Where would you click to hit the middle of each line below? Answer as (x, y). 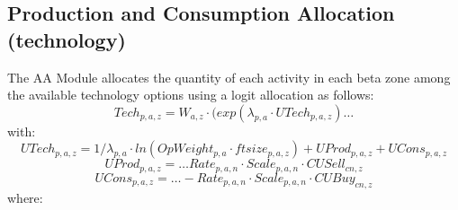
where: (25, 197)
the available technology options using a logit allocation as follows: (191, 95)
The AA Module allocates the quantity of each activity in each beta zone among (229, 77)
